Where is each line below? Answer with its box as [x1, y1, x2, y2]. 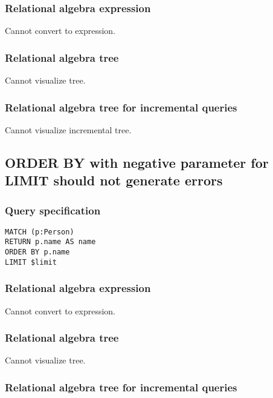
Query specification [5, 202, 101, 217]
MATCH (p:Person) [5, 227, 74, 236]
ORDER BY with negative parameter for [5, 153, 269, 171]
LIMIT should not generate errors [5, 171, 223, 190]
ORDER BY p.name [5, 248, 70, 257]
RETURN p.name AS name [5, 237, 96, 247]
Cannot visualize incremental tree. [5, 123, 132, 136]
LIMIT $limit [5, 257, 57, 267]
